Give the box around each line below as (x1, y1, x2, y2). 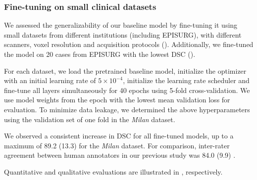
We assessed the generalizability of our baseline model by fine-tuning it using (4, 20, 238, 30)
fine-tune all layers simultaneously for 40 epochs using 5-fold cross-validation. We (4, 85, 250, 95)
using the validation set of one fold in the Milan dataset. (4, 114, 175, 124)
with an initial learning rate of (4, 75, 96, 86)
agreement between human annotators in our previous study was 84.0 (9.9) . (4, 150, 236, 160)
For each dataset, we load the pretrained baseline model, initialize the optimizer (4, 65, 247, 76)
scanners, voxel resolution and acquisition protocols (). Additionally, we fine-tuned (4, 39, 254, 49)
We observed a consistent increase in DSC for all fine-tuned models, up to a (4, 131, 234, 141)
